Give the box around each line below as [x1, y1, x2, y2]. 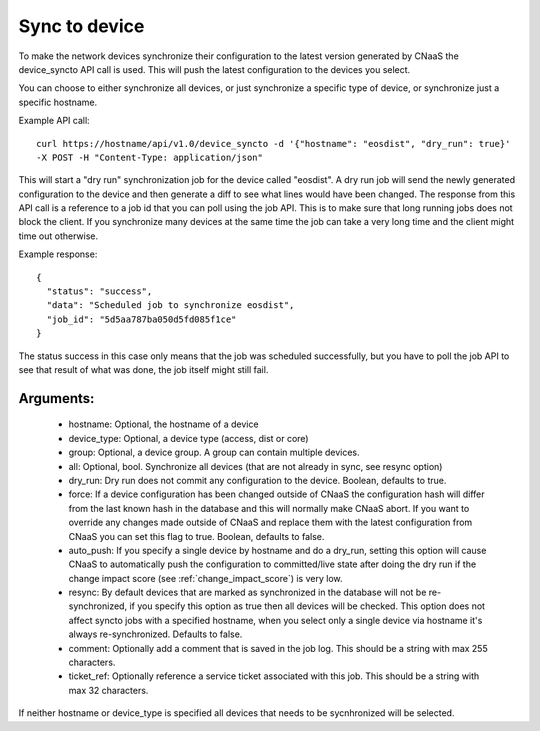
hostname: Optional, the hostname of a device [68, 418, 259, 430]
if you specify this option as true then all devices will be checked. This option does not [129, 600, 485, 612]
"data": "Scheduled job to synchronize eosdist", [46, 300, 295, 311]
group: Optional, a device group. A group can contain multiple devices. [68, 446, 360, 459]
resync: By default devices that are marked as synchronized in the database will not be [68, 586, 427, 599]
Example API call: [18, 115, 90, 127]
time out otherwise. [18, 230, 99, 242]
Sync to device [18, 15, 145, 37]
